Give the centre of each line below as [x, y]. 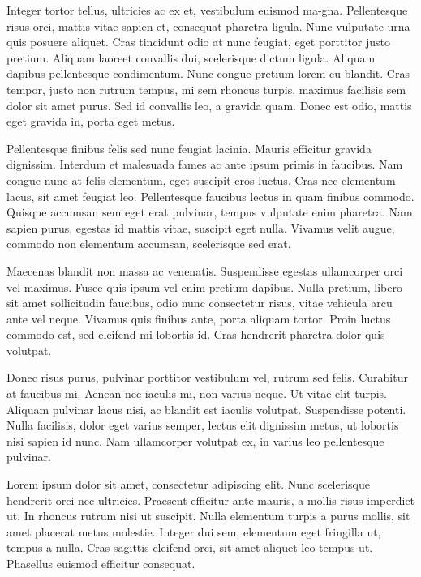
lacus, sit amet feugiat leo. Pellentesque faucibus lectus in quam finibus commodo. [210, 196]
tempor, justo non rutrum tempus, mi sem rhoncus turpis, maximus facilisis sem [206, 89]
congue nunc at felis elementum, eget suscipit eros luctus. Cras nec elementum [201, 180]
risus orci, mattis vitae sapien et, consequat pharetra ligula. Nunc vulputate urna [208, 26]
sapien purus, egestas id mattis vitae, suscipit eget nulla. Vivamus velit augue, [201, 227]
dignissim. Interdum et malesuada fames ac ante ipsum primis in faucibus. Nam [205, 164]
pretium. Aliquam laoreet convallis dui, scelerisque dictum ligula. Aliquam [191, 57]
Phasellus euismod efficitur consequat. [101, 563]
